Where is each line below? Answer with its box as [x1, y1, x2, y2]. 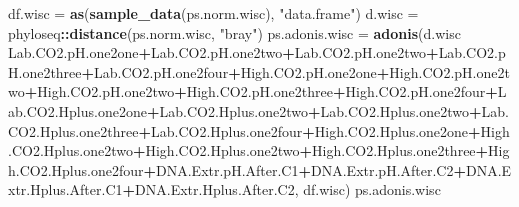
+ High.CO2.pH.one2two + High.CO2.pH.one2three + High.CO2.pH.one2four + [24, 81, 498, 102]
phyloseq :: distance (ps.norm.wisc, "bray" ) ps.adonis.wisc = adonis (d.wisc [8, 22, 461, 43]
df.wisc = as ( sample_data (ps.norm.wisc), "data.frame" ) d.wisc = [8, 3, 419, 23]
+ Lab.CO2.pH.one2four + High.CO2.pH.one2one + [81, 61, 390, 82]
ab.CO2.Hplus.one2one [8, 100, 147, 121]
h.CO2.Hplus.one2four [8, 159, 144, 180]
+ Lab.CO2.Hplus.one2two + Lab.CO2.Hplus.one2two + [146, 100, 482, 121]
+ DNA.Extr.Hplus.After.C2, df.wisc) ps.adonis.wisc [122, 179, 441, 200]
